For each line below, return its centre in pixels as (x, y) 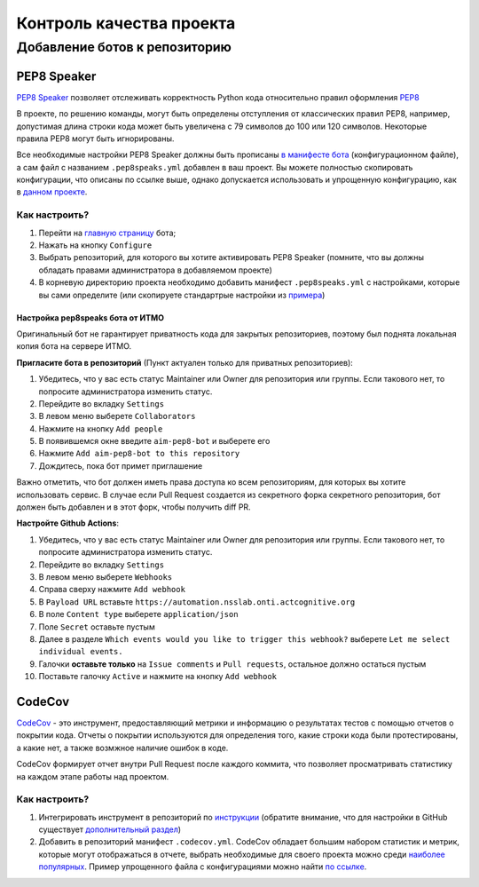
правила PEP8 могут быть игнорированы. (95, 139)
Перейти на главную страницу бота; (107, 233)
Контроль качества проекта (126, 23)
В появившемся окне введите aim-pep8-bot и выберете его (154, 441)
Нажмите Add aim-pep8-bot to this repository (139, 454)
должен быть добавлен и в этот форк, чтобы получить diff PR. (134, 507)
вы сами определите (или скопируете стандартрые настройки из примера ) (182, 295)
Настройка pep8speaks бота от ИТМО (90, 317)
